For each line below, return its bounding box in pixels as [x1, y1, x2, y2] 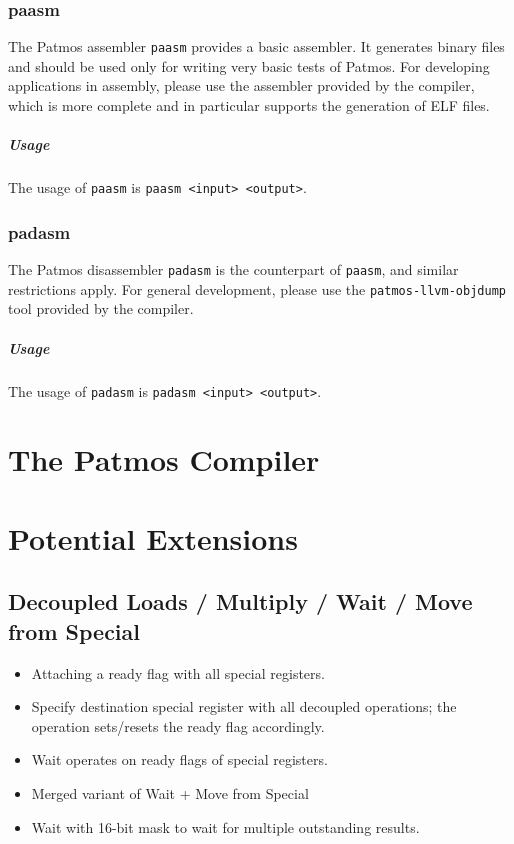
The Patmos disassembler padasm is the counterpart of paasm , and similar [8, 259, 459, 280]
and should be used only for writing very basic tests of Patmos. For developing [8, 55, 490, 76]
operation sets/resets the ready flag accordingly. [31, 715, 325, 736]
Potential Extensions [8, 517, 298, 558]
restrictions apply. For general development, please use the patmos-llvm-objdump [8, 278, 506, 299]
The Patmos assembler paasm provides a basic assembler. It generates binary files [8, 36, 505, 57]
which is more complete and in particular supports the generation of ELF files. [8, 95, 490, 116]
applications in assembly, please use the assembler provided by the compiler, [8, 75, 475, 96]
